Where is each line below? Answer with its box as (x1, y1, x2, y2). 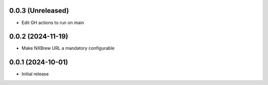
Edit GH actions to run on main (21, 20, 84, 26)
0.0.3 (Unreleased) (9, 6, 69, 15)
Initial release (21, 71, 49, 77)
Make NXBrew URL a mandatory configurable (21, 45, 115, 51)
